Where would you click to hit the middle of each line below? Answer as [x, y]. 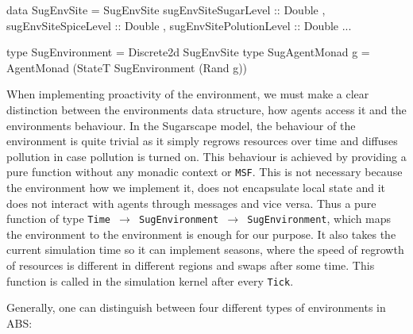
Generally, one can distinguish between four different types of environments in [196, 307]
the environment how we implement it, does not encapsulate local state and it [196, 187]
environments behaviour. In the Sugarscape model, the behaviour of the [181, 125]
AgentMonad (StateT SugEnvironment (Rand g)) [127, 67]
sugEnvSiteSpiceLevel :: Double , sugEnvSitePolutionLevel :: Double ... [179, 25]
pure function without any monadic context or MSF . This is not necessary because [205, 172]
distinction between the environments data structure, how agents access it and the [206, 109]
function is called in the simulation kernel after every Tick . [150, 280]
